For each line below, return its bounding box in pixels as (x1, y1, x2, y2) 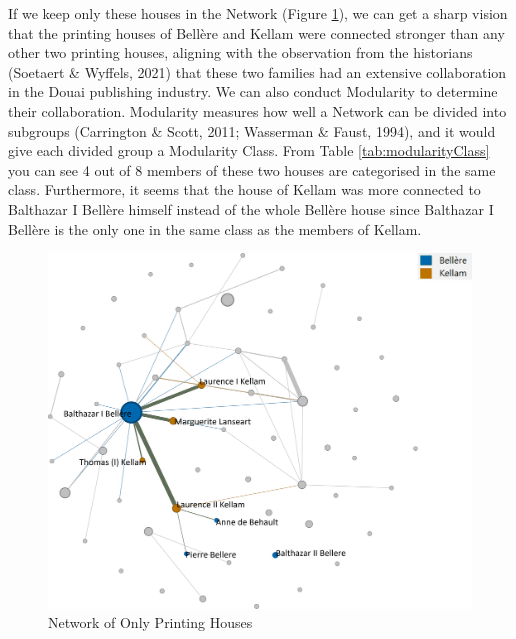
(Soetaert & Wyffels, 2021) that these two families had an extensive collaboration (8, 61, 507, 82)
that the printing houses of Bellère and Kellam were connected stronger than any (8, 22, 505, 43)
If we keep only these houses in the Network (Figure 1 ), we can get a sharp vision (8, 3, 508, 23)
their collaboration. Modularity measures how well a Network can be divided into (8, 100, 507, 121)
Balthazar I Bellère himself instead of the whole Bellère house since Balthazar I (8, 198, 494, 219)
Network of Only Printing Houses (48, 612, 253, 633)
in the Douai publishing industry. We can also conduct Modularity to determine (8, 81, 498, 102)
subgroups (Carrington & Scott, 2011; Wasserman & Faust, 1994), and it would (8, 120, 496, 141)
